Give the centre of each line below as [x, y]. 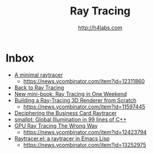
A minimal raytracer [39, 75]
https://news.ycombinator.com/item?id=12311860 [84, 81]
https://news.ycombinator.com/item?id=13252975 [85, 144]
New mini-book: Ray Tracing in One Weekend [70, 93]
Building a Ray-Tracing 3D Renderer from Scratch [75, 100]
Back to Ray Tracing [39, 87]
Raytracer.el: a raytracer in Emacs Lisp [62, 138]
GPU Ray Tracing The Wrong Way [56, 126]
